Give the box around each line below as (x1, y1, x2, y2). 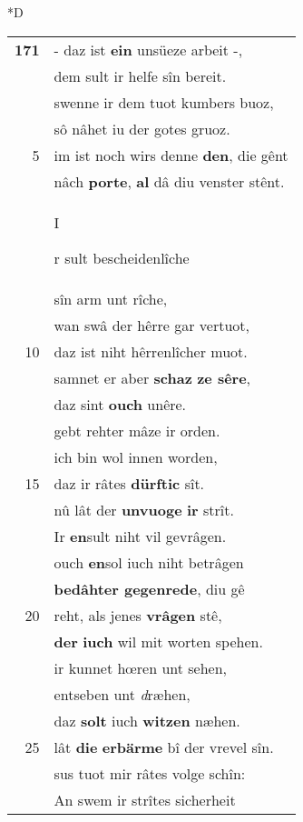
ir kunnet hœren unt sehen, (54, 657, 228, 678)
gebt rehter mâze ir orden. (54, 419, 220, 441)
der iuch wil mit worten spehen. (54, 630, 263, 652)
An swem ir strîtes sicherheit (54, 788, 236, 810)
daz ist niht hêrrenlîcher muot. (54, 340, 248, 362)
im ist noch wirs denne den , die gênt (54, 144, 288, 165)
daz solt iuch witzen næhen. (54, 709, 240, 731)
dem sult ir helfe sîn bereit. (54, 65, 227, 86)
